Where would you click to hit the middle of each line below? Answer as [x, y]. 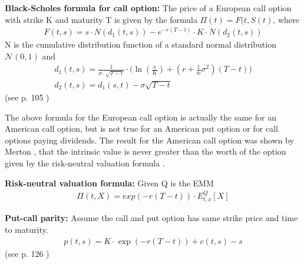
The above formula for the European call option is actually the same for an [141, 117]
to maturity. [27, 229]
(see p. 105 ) [27, 97]
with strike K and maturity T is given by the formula [101, 19]
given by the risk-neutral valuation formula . [85, 163]
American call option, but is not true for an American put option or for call [141, 128]
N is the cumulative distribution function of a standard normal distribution [141, 44]
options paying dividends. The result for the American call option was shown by [149, 140]
